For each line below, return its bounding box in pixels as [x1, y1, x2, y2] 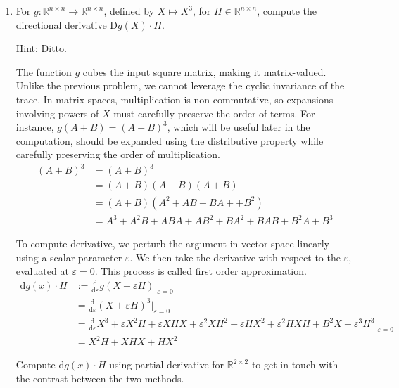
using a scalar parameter [15, 250, 122, 264]
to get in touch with [251, 357, 338, 372]
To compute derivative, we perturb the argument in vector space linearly [15, 236, 329, 251]
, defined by [103, 4, 155, 18]
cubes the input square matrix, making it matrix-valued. [82, 64, 327, 79]
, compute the [257, 4, 317, 18]
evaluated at [15, 264, 69, 278]
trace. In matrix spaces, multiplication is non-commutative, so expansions [15, 91, 334, 106]
